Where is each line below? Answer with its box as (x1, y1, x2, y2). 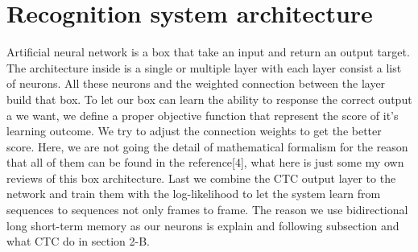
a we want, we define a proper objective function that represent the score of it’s (6, 106, 399, 123)
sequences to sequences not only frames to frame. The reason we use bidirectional (6, 201, 408, 218)
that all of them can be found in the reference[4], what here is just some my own (6, 154, 404, 171)
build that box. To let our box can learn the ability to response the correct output (6, 90, 412, 107)
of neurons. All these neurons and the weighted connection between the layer (6, 75, 386, 92)
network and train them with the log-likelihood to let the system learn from (6, 185, 381, 202)
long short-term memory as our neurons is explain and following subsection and (6, 217, 399, 233)
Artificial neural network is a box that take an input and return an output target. (6, 43, 410, 60)
